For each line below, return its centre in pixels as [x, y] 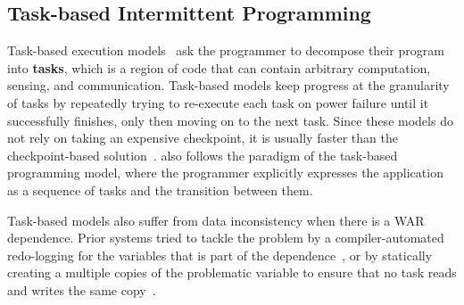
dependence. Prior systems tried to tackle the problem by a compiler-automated [226, 238]
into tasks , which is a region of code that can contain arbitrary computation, [219, 67]
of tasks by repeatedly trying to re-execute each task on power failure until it [218, 102]
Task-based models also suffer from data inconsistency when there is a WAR [216, 220]
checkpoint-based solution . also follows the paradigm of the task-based [203, 155]
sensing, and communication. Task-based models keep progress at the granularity [228, 85]
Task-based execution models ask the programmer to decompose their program [226, 50]
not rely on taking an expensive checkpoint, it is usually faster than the [203, 138]
